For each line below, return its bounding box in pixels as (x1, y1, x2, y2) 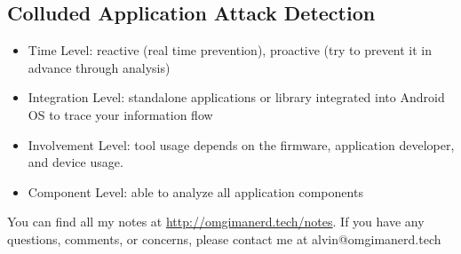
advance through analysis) (28, 58, 171, 76)
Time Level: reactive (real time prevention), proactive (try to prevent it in (28, 41, 433, 60)
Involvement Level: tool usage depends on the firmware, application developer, (28, 135, 455, 154)
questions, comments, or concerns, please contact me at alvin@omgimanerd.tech (7, 229, 441, 248)
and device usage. (28, 153, 123, 171)
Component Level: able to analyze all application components (28, 182, 363, 201)
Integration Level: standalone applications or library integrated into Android (28, 88, 445, 107)
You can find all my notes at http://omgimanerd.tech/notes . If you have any (7, 212, 425, 231)
